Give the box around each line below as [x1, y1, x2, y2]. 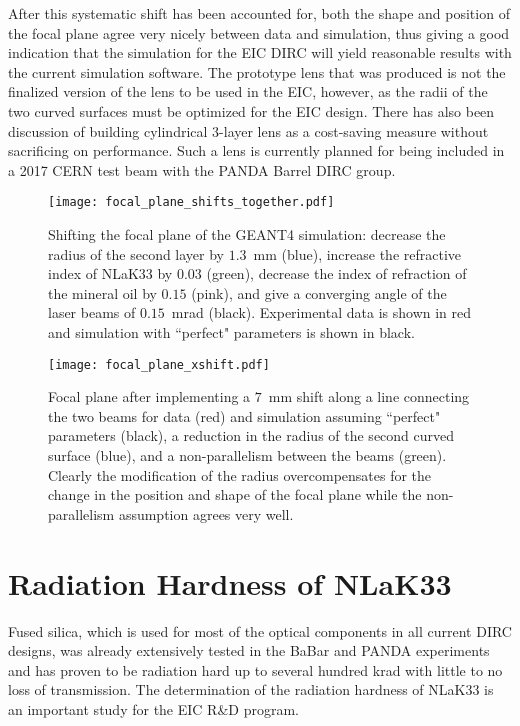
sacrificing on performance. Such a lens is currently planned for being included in [8, 140, 505, 161]
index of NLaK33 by [48, 263, 173, 284]
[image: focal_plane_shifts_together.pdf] [48, 195, 335, 210]
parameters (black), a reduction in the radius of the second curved [48, 425, 455, 446]
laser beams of [48, 302, 136, 323]
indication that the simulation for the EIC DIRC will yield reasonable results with [8, 42, 512, 63]
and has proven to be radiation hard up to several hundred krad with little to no [8, 659, 503, 680]
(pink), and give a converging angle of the [191, 282, 447, 303]
